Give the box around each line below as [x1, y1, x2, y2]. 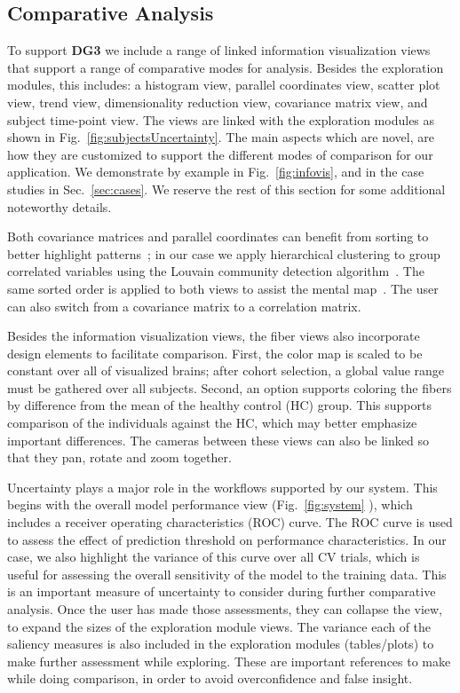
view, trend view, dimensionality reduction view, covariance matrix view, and [7, 92, 428, 111]
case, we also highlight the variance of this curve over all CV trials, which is [7, 547, 420, 566]
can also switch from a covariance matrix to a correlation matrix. [7, 296, 361, 315]
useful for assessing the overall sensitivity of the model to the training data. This [7, 564, 447, 583]
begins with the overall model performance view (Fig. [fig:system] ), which [7, 495, 413, 514]
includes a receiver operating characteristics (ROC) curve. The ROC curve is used [7, 513, 453, 532]
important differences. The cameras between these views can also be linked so [7, 430, 429, 449]
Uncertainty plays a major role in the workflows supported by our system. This [7, 477, 438, 496]
